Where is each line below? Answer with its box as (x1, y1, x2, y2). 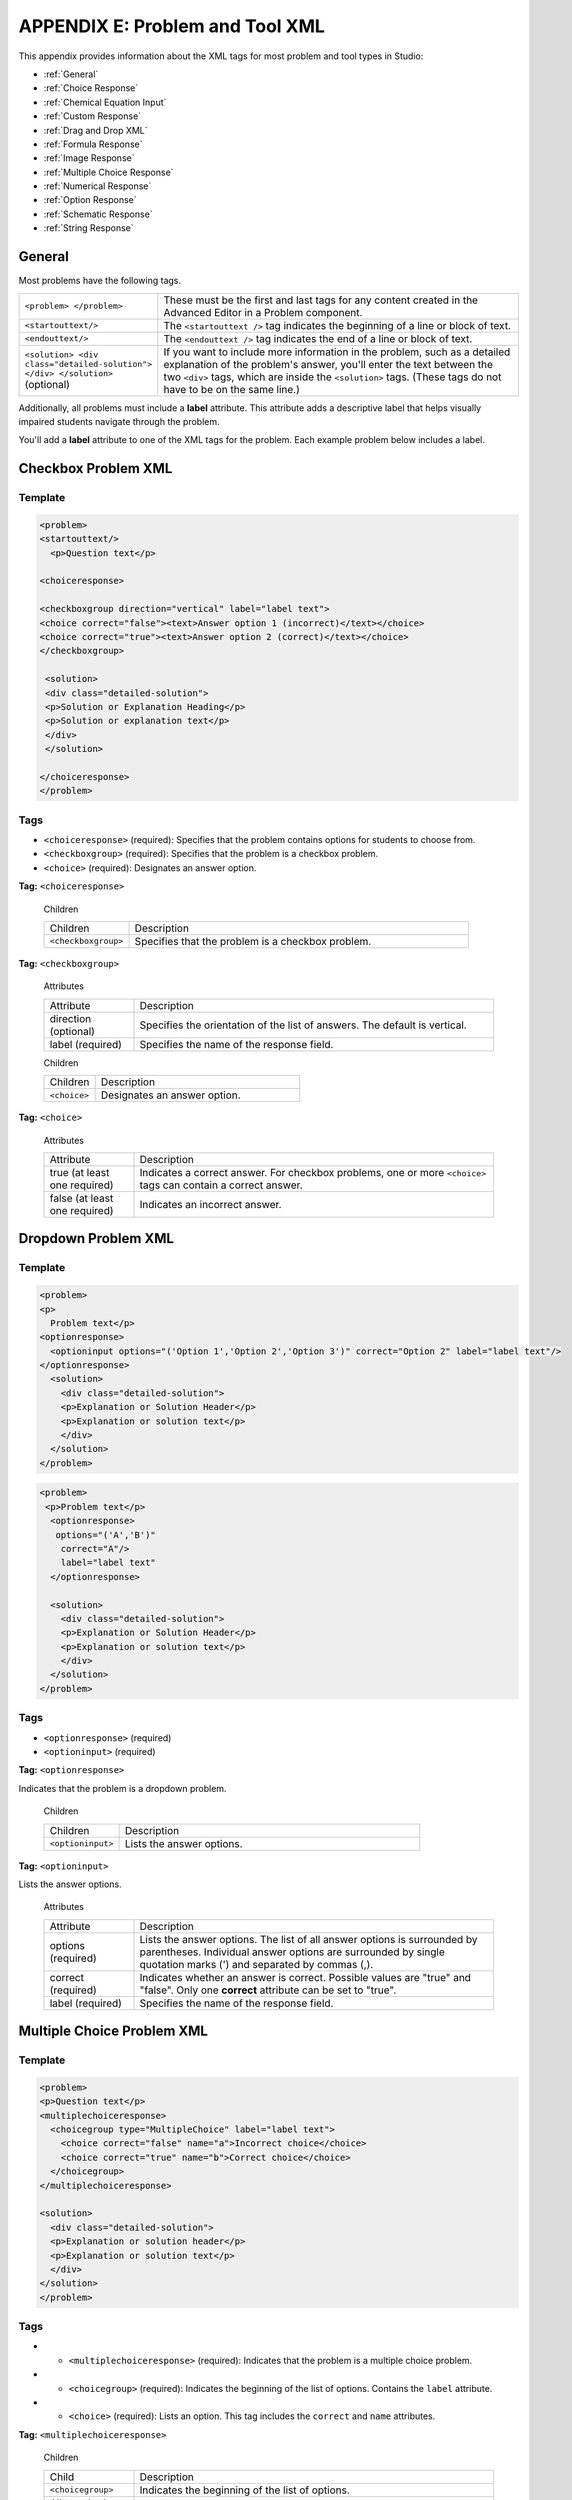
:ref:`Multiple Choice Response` (43, 166, 174, 178)
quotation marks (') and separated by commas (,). (139, 1957, 374, 1971)
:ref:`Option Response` (43, 194, 137, 206)
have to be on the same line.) (163, 382, 300, 396)
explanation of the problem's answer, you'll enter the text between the (163, 357, 494, 371)
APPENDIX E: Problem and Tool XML (18, 15, 325, 37)
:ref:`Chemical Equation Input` (43, 96, 167, 108)
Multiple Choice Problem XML (18, 2023, 209, 2040)
